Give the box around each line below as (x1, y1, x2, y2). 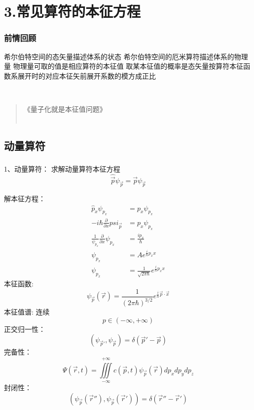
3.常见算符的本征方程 (4, 1, 141, 21)
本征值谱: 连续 (4, 307, 50, 317)
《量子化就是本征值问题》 (23, 103, 107, 114)
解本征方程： (4, 193, 45, 203)
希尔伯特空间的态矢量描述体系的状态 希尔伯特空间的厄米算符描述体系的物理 (4, 51, 248, 61)
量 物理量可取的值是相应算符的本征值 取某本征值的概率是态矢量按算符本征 (4, 61, 244, 71)
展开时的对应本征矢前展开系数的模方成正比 (17, 70, 156, 81)
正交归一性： (4, 323, 45, 334)
